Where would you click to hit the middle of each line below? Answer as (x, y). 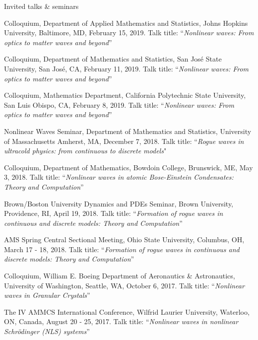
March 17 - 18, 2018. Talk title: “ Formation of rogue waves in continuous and (122, 249)
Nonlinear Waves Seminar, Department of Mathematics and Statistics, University (128, 131)
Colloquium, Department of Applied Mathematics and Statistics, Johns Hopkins (126, 23)
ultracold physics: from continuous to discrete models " (85, 151)
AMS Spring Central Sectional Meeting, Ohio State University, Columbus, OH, (124, 239)
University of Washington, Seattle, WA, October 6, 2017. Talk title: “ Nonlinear (124, 285)
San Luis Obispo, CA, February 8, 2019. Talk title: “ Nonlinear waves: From (119, 104)
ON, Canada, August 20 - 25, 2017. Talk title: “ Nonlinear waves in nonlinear (121, 321)
